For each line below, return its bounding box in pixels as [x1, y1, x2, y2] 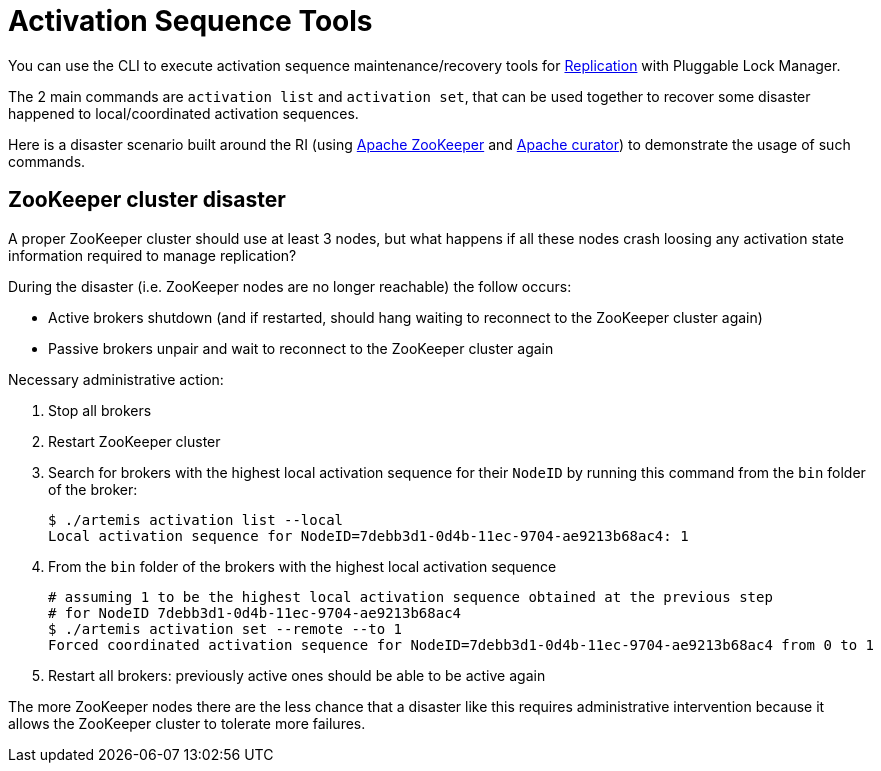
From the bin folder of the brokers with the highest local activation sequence [48, 557, 557, 575]
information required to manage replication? [8, 246, 297, 264]
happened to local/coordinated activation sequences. [8, 104, 359, 122]
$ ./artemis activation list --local [48, 511, 344, 528]
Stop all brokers [48, 401, 152, 419]
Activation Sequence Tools [8, 4, 373, 38]
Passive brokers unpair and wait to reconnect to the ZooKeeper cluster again [48, 339, 554, 357]
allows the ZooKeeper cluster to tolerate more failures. [8, 714, 366, 732]
